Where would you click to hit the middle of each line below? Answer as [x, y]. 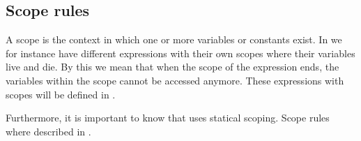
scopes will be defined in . [61, 94]
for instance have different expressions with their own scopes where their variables [180, 53]
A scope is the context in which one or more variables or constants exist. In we [174, 39]
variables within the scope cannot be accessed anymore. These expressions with [175, 80]
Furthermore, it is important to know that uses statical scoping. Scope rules [168, 118]
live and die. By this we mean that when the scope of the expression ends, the [172, 67]
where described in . [48, 131]
